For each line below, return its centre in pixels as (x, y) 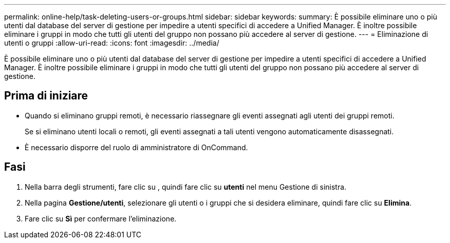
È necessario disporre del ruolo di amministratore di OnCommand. (136, 147)
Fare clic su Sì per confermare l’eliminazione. (101, 218)
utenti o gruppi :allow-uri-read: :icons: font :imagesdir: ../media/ (112, 43)
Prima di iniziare (46, 96)
